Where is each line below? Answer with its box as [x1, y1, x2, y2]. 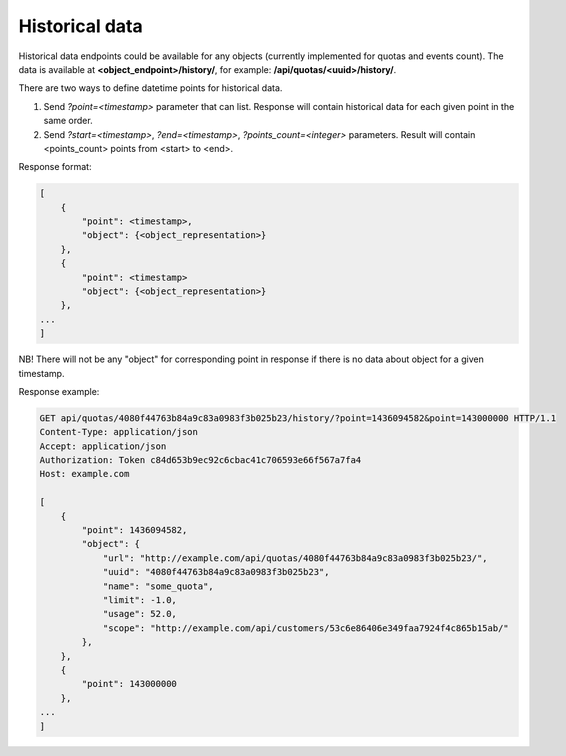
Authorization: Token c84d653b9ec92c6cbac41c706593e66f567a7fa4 [39, 455, 362, 466]
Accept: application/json [39, 440, 167, 452]
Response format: [18, 161, 92, 173]
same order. [43, 115, 94, 127]
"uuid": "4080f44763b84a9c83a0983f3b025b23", [102, 566, 330, 578]
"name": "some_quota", [102, 580, 214, 592]
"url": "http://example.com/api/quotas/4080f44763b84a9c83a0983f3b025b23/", [102, 552, 489, 564]
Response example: [18, 385, 100, 397]
